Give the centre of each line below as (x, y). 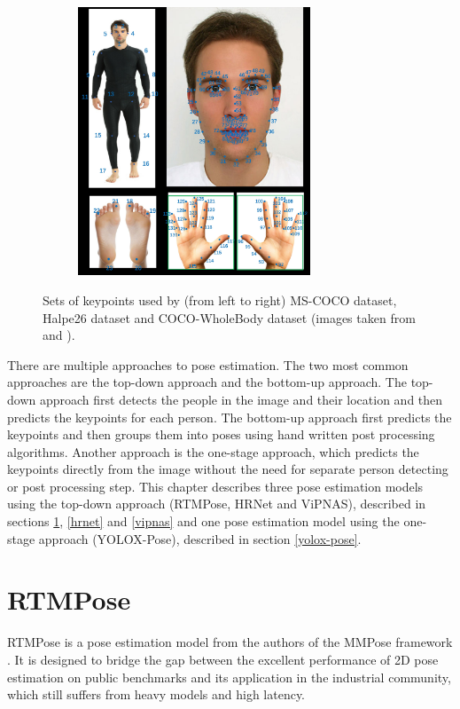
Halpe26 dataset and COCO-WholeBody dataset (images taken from (229, 317)
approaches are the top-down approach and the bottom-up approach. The (207, 382)
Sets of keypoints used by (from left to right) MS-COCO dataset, (220, 299)
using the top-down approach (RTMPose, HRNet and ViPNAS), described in (217, 504)
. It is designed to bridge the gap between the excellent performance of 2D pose (223, 659)
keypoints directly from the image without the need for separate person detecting (228, 469)
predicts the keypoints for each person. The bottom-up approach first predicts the (230, 417)
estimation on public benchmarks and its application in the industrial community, (229, 677)
